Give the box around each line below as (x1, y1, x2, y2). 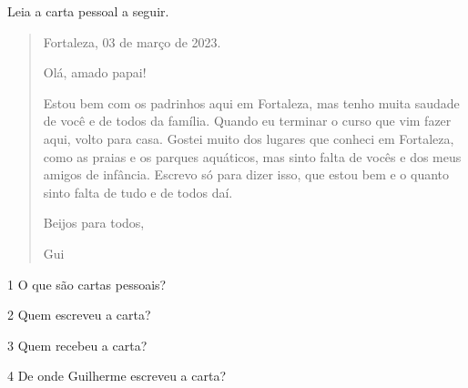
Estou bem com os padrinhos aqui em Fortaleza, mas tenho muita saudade (43, 93, 460, 112)
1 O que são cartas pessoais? (7, 274, 167, 293)
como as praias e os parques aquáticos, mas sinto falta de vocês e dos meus (43, 147, 462, 166)
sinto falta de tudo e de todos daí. (43, 182, 233, 201)
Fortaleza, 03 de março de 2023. (43, 32, 221, 51)
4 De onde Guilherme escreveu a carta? (7, 366, 227, 385)
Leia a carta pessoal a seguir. (7, 2, 169, 20)
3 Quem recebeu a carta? (7, 335, 148, 354)
